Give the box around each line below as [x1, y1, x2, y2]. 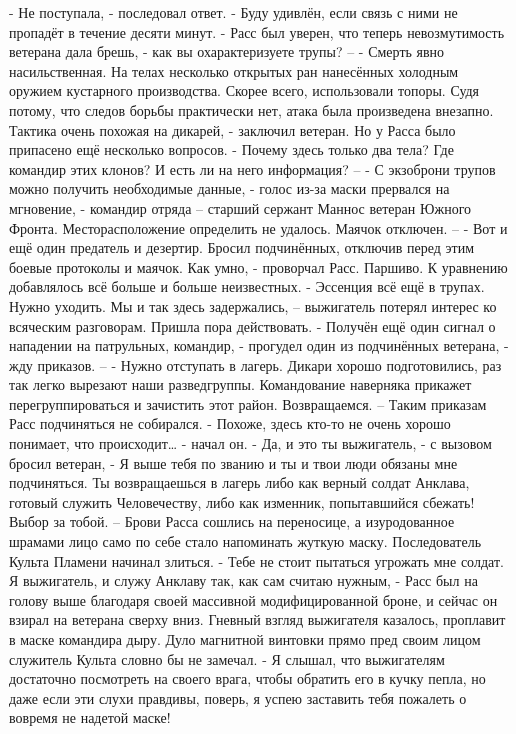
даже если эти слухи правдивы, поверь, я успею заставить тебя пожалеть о [9, 687, 467, 708]
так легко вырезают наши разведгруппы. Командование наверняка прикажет [9, 374, 472, 395]
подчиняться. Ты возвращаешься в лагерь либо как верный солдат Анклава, [9, 472, 470, 493]
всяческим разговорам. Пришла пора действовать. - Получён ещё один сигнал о [9, 315, 496, 336]
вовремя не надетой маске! [9, 707, 171, 728]
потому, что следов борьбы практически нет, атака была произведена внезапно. [9, 99, 494, 120]
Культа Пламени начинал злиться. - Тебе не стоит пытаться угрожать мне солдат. [9, 550, 504, 571]
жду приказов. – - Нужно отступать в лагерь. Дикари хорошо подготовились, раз [9, 354, 502, 375]
